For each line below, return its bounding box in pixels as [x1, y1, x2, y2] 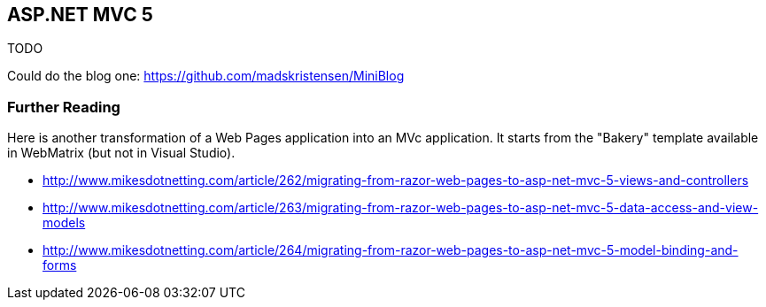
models [43, 215, 86, 231]
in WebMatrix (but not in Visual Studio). [7, 145, 236, 161]
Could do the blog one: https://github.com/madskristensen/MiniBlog [7, 68, 405, 84]
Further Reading [7, 97, 120, 116]
